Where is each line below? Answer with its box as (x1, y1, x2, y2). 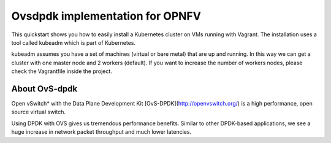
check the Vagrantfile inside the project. (11, 68, 113, 75)
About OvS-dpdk (11, 83, 78, 94)
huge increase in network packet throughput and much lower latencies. (11, 128, 192, 136)
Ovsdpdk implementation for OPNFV (11, 9, 202, 23)
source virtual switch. (11, 108, 66, 116)
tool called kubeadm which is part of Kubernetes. (11, 39, 136, 46)
